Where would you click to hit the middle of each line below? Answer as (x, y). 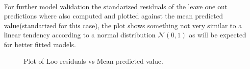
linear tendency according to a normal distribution (80, 35)
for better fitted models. (40, 44)
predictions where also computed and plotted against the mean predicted (113, 16)
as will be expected (217, 35)
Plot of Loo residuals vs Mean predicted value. (93, 60)
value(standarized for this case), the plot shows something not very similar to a (123, 25)
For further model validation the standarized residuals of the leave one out (116, 6)
